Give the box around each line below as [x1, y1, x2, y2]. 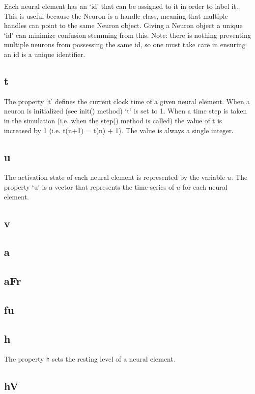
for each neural [182, 181, 227, 192]
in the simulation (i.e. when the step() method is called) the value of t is [4, 115, 222, 125]
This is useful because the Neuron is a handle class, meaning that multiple [4, 10, 228, 21]
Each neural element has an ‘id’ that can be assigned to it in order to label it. [4, 1, 238, 11]
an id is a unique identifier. [4, 49, 85, 59]
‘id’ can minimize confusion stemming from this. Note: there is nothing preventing [4, 29, 251, 40]
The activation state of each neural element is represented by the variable [4, 172, 225, 182]
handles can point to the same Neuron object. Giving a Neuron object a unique [4, 20, 243, 30]
